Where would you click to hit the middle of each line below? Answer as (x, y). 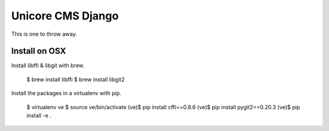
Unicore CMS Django (65, 16)
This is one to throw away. (44, 34)
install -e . (39, 116)
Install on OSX (39, 51)
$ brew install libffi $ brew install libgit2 (76, 79)
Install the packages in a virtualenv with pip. (66, 93)
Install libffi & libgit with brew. (48, 65)
